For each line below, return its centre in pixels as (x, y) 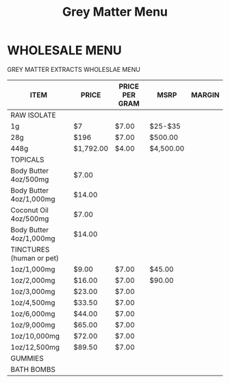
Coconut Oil (30, 210)
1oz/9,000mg (33, 325)
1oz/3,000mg (33, 291)
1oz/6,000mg (33, 314)
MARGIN (205, 95)
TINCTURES (30, 249)
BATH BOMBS (33, 369)
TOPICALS (27, 160)
